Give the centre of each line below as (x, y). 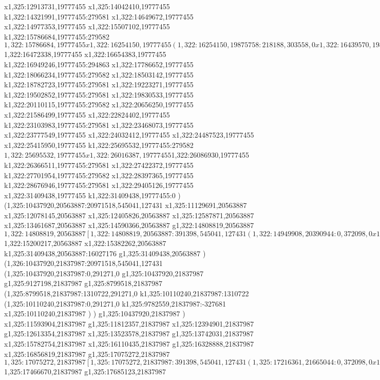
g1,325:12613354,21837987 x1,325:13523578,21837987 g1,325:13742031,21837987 (129, 334)
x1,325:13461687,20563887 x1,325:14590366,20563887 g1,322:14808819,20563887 (129, 225)
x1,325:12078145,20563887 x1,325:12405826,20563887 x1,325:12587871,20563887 (129, 215)
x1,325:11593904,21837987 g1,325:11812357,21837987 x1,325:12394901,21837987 (129, 323)
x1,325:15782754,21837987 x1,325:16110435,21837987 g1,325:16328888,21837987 (129, 344)
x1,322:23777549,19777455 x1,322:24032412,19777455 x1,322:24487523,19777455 (129, 135)
